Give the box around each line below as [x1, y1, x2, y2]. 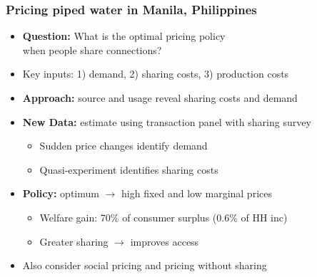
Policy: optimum [22, 186, 99, 201]
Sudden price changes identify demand [39, 138, 208, 153]
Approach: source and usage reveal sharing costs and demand [22, 90, 298, 105]
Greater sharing [39, 234, 109, 249]
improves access [130, 234, 199, 249]
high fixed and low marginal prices [121, 186, 272, 201]
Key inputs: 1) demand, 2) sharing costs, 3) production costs [22, 66, 289, 81]
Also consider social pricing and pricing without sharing [22, 258, 267, 273]
